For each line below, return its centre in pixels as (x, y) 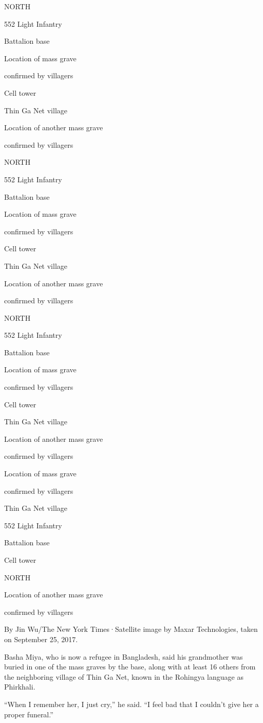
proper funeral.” (29, 714)
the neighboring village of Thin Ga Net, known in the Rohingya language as (124, 676)
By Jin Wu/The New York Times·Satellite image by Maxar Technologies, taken (131, 629)
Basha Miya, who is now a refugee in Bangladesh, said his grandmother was (124, 656)
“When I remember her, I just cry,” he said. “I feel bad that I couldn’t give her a (131, 704)
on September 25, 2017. (41, 639)
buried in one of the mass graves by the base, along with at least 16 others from (130, 667)
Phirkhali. (20, 687)
